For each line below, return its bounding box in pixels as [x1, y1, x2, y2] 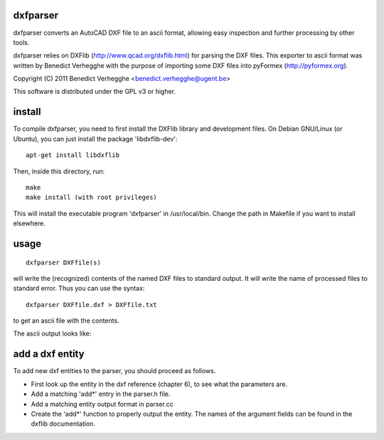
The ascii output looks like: [13, 329, 92, 338]
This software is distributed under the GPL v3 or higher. [13, 87, 176, 96]
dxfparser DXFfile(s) [26, 258, 101, 267]
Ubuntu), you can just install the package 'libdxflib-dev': [13, 134, 178, 143]
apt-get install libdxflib [26, 151, 120, 159]
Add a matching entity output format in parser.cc [31, 399, 174, 408]
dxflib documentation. [31, 419, 96, 428]
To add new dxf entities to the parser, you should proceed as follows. [13, 367, 216, 375]
